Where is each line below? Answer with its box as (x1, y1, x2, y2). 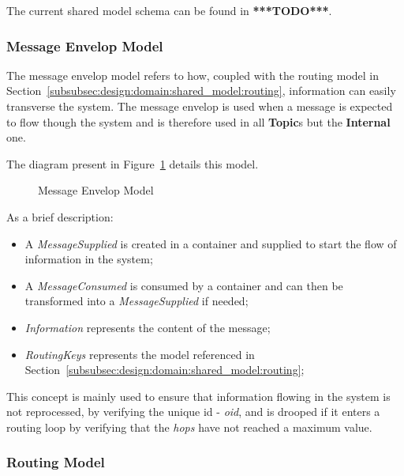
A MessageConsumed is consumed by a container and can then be (24, 277, 343, 293)
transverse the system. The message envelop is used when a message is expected (6, 98, 393, 114)
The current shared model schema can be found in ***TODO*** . (6, 2, 332, 18)
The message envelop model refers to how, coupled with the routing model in (6, 66, 380, 83)
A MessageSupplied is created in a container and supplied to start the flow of (24, 235, 397, 251)
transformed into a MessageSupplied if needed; (24, 293, 249, 309)
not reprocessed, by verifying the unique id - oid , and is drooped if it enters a (6, 403, 380, 420)
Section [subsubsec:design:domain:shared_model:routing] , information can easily (6, 82, 396, 99)
